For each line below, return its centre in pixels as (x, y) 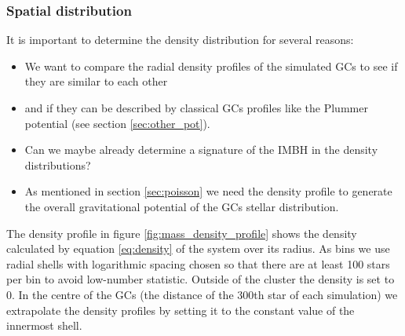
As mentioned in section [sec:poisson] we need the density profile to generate (208, 191)
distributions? (58, 164)
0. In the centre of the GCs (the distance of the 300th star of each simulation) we (202, 294)
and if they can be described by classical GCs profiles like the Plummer (196, 108)
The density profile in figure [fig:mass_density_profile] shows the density (182, 233)
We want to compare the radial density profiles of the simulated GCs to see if (211, 66)
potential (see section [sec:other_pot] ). (117, 123)
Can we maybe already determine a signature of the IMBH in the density (201, 150)
